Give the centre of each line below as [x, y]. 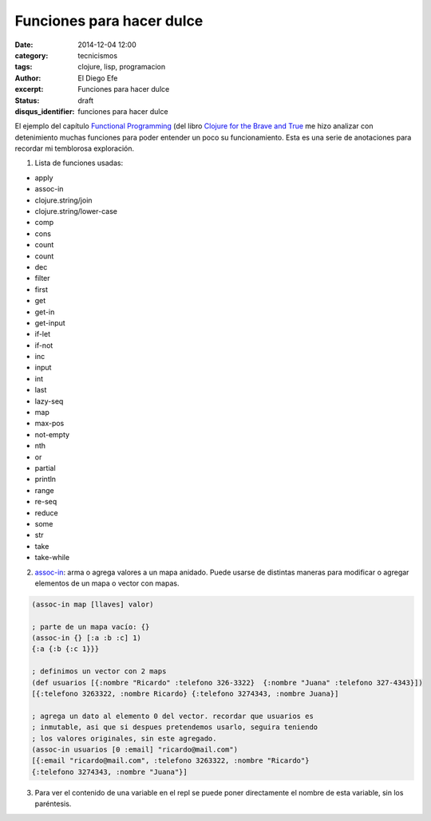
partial [45, 468]
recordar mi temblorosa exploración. [75, 148]
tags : [24, 67]
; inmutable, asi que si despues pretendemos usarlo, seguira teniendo [175, 727]
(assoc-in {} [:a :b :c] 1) [86, 638]
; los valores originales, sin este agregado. [124, 738]
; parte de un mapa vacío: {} [91, 627]
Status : [27, 101]
